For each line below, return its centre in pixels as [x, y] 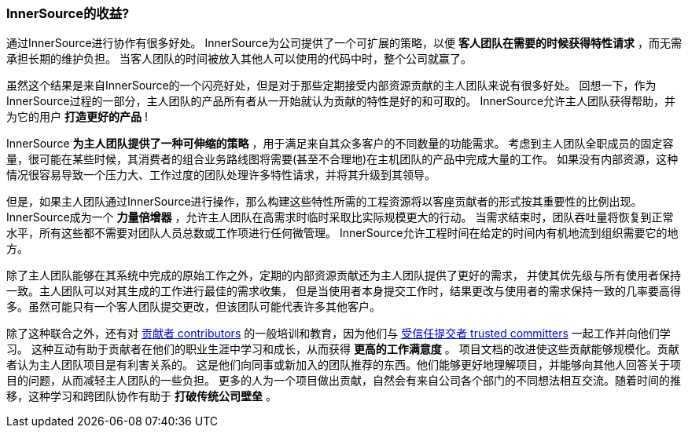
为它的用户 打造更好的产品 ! [77, 117]
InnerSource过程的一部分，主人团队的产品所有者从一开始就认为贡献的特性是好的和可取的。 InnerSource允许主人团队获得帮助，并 [341, 101]
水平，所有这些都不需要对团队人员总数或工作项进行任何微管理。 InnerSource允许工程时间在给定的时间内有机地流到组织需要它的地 [342, 233]
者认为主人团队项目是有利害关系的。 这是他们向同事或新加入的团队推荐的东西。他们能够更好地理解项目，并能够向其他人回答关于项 [344, 365]
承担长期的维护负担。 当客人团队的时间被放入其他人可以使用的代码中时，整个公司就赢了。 [239, 59]
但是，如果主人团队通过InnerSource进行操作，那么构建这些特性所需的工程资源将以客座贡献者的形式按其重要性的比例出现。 [324, 202]
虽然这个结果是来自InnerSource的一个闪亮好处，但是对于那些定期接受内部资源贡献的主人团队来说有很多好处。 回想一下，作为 [331, 86]
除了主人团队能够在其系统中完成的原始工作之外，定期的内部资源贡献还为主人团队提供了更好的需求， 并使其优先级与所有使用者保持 [344, 275]
